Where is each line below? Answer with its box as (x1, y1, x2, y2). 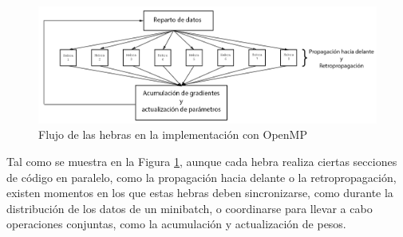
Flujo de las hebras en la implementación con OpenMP (38, 126, 307, 143)
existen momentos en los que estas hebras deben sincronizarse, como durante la (6, 184, 393, 201)
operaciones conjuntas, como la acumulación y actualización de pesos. (6, 215, 346, 232)
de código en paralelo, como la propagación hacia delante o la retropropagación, (6, 168, 397, 185)
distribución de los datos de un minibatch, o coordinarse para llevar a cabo (6, 199, 373, 216)
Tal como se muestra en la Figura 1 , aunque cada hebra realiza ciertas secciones (6, 152, 397, 169)
